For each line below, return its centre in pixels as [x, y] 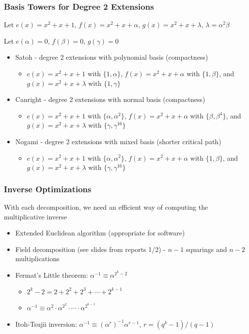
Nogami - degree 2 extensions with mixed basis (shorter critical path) [118, 141]
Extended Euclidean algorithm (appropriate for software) [100, 233]
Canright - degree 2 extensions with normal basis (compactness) [110, 99]
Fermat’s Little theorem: [52, 275]
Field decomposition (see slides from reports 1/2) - [91, 249]
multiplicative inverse [36, 216]
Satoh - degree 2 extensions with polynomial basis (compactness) [112, 57]
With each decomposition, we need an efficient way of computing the [106, 207]
